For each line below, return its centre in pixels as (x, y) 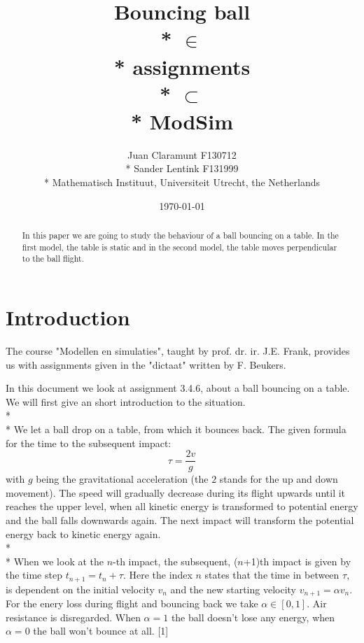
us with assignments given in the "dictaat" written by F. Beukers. (146, 364)
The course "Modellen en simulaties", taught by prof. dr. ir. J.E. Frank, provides (178, 350)
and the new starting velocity (233, 589)
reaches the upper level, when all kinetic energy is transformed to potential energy (182, 506)
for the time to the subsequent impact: (89, 443)
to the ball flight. (53, 259)
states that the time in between (272, 575)
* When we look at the (55, 561)
